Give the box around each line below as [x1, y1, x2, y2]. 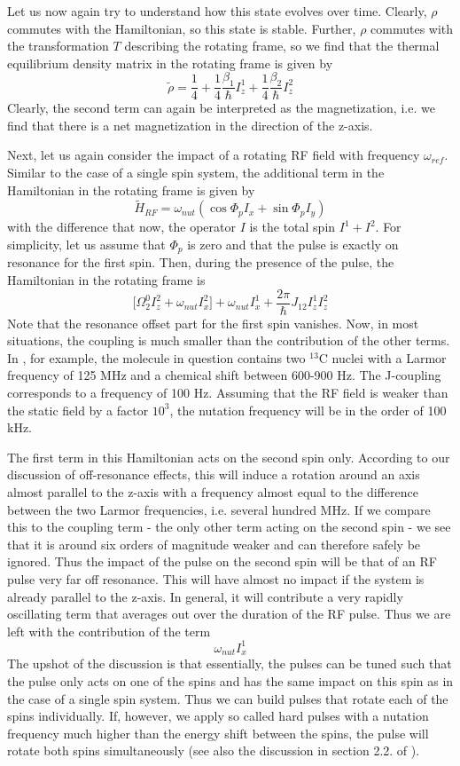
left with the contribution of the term [7, 621, 211, 640]
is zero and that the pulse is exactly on [187, 234, 399, 253]
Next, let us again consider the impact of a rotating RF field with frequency [7, 146, 420, 164]
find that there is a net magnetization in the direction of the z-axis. [7, 115, 373, 134]
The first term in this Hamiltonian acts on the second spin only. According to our [7, 447, 450, 466]
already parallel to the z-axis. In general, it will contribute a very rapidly [7, 587, 403, 605]
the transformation [7, 36, 109, 55]
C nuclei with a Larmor [318, 348, 447, 367]
